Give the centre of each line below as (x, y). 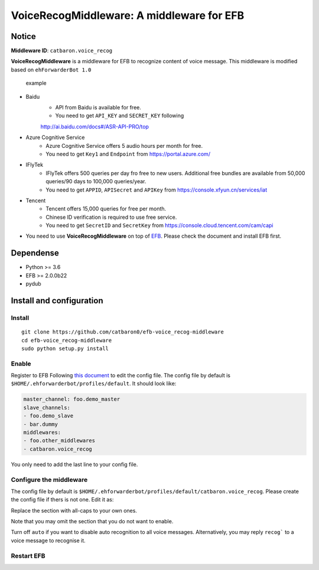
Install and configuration (57, 301)
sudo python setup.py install (65, 348)
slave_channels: (47, 407)
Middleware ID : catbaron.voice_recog (62, 51)
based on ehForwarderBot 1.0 (51, 69)
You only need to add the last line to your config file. (74, 464)
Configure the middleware (49, 480)
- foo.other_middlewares (59, 441)
